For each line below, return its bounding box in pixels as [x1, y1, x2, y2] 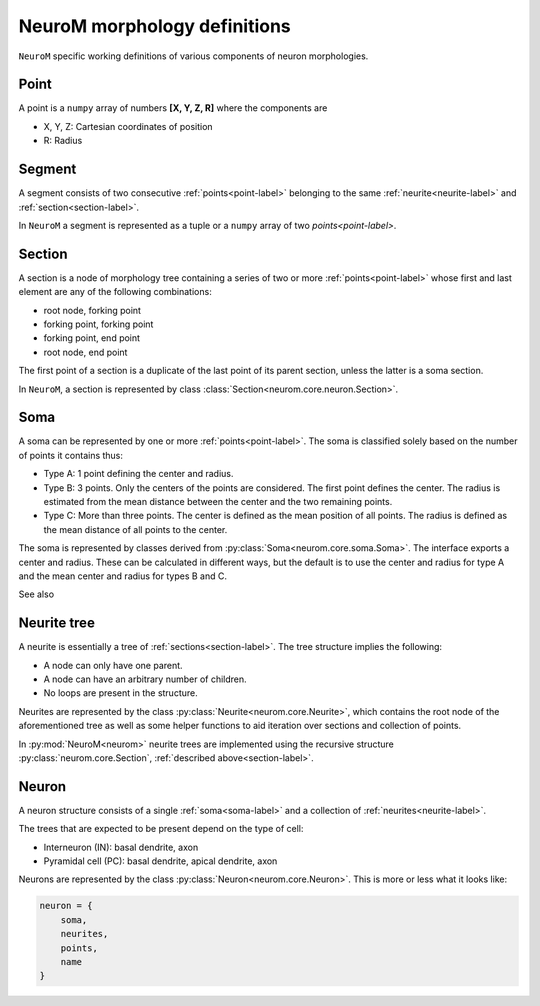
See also [18, 588, 55, 600]
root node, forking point [43, 304, 142, 316]
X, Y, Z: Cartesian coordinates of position [43, 120, 214, 132]
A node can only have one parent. [43, 659, 184, 671]
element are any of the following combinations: [18, 286, 212, 298]
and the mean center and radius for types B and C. [18, 570, 227, 582]
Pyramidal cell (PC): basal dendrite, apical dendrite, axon [43, 855, 278, 867]
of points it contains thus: [18, 449, 124, 461]
